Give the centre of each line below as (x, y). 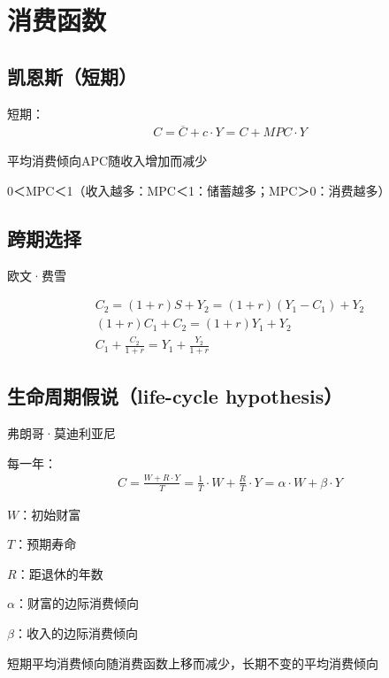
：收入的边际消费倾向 (76, 632)
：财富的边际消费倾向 (76, 603)
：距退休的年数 (60, 573)
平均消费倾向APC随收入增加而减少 (107, 161)
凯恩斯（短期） (72, 76)
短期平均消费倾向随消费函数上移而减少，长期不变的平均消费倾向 (193, 663)
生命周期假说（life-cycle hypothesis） (175, 396)
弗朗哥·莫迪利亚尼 (61, 433)
